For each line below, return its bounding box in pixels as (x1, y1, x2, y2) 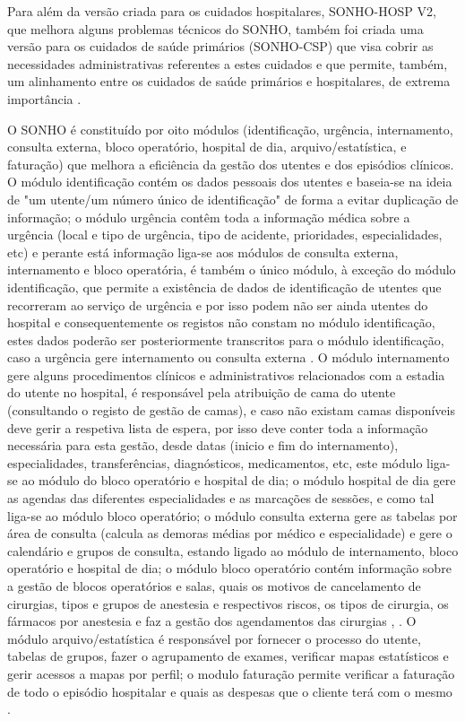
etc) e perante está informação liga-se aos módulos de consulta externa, (7, 242, 399, 261)
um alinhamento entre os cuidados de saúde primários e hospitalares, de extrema (7, 72, 451, 91)
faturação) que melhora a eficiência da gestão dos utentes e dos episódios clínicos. (7, 154, 454, 173)
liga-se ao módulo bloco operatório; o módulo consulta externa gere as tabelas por (7, 506, 458, 525)
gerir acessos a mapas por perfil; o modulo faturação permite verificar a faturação (7, 664, 455, 682)
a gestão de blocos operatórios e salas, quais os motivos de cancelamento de (7, 577, 421, 595)
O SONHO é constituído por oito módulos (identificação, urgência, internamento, (7, 119, 453, 138)
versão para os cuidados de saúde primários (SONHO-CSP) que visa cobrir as (7, 37, 434, 56)
